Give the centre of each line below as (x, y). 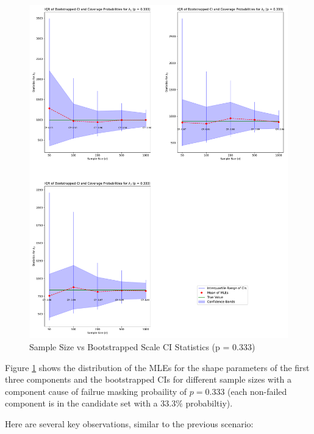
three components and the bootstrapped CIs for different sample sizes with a (148, 379)
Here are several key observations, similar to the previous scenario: (129, 424)
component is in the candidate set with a (81, 403)
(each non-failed (257, 391)
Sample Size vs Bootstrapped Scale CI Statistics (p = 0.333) (142, 347)
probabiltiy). (209, 403)
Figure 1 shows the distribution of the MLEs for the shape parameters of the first (157, 367)
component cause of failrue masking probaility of (96, 391)
